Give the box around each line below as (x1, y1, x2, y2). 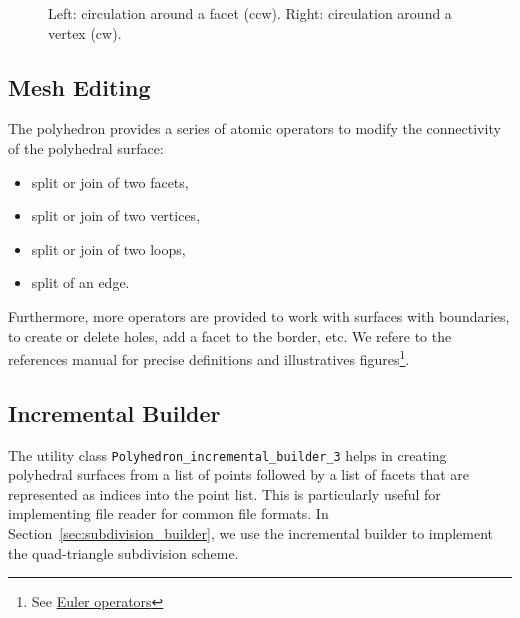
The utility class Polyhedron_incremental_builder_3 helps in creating (8, 444, 447, 465)
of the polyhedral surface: (8, 137, 164, 158)
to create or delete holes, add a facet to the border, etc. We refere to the (8, 325, 452, 346)
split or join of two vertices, (31, 205, 201, 226)
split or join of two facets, (31, 171, 189, 192)
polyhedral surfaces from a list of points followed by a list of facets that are (8, 464, 470, 485)
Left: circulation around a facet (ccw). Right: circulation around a (48, 3, 452, 23)
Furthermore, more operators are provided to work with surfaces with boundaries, (8, 305, 510, 326)
